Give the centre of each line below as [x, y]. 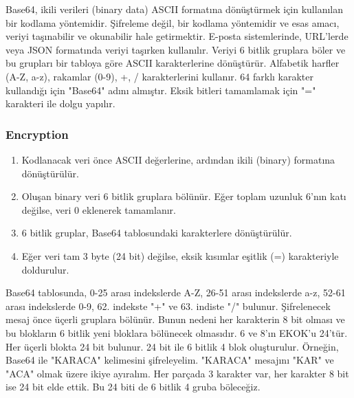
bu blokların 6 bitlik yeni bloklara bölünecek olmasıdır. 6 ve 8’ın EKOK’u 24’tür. [177, 332]
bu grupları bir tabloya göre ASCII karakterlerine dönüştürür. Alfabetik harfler [173, 63]
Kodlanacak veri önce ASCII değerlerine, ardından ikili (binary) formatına [178, 159]
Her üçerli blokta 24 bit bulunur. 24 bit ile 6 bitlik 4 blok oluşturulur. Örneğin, [172, 346]
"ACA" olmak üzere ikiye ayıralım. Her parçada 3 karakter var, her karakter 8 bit [177, 373]
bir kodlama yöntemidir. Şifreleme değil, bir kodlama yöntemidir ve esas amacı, [173, 22]
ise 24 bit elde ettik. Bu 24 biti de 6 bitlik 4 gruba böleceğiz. [133, 387]
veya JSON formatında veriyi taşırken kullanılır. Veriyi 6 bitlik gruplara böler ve [176, 49]
